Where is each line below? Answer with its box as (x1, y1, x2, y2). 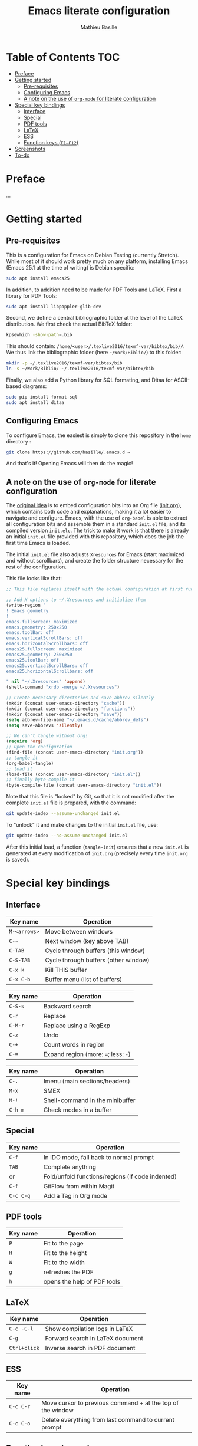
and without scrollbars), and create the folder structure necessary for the (6, 557, 184, 564)
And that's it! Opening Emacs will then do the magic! (6, 460, 133, 467)
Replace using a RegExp (43, 1021, 111, 1030)
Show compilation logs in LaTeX (45, 1325, 133, 1333)
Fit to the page (43, 1239, 84, 1247)
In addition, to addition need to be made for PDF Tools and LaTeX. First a (6, 286, 182, 293)
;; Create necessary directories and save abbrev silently (6, 695, 154, 701)
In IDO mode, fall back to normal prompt (43, 1153, 154, 1161)
